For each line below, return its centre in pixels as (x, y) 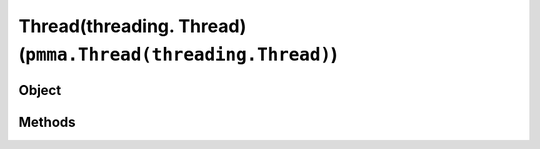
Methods (47, 121)
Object (40, 90)
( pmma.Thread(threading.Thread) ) (178, 54)
